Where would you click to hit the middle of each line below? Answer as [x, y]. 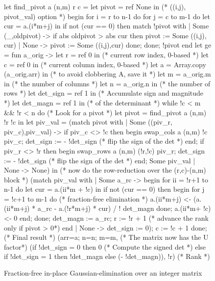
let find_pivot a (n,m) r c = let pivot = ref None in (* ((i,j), [95, 6]
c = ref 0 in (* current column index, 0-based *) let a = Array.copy [105, 64]
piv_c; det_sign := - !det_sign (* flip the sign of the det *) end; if [104, 141]
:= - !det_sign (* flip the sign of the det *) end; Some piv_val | [100, 160]
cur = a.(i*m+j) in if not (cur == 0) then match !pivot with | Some [107, 26]
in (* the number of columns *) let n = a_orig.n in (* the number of [107, 83]
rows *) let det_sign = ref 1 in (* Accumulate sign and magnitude [104, 93]
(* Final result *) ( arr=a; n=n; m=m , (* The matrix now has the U [106, 237]
